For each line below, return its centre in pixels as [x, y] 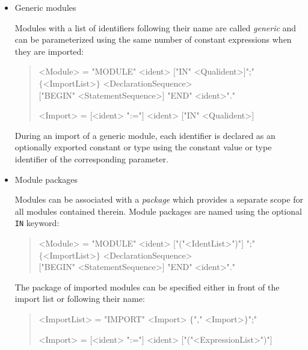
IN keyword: [37, 223]
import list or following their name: [80, 299]
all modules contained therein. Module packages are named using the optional [158, 211]
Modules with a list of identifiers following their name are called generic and [156, 27]
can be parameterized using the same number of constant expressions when [153, 39]
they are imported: [49, 51]
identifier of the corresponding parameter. [91, 158]
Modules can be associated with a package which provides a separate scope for [159, 199]
